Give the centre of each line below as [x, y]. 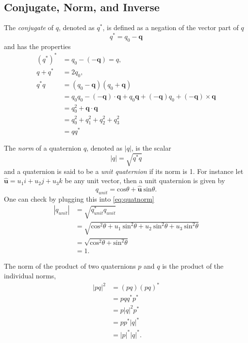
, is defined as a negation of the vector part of [171, 27]
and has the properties [37, 46]
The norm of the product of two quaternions [70, 266]
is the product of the [193, 266]
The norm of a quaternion [43, 148]
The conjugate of [29, 27]
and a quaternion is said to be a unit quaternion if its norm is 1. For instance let [124, 171]
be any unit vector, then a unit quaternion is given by [145, 180]
